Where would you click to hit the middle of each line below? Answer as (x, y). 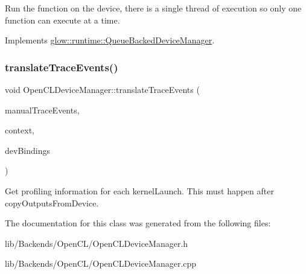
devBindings (27, 150)
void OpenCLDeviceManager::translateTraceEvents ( (102, 89)
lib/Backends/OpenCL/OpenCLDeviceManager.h (97, 243)
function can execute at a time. (62, 20)
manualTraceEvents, (42, 110)
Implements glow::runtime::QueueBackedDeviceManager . (110, 40)
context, (20, 130)
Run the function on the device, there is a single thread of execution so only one (153, 8)
